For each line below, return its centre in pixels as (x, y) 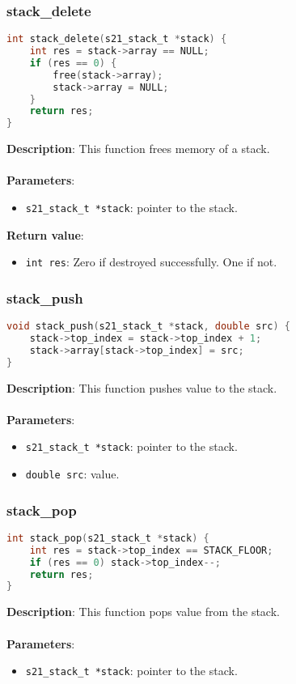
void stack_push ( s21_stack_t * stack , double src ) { (148, 327)
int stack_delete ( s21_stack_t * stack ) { (117, 39)
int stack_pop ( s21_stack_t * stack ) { (108, 538)
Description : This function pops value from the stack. (143, 612)
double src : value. (72, 474)
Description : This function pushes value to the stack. (142, 387)
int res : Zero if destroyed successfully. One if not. (151, 262)
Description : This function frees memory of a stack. (138, 149)
